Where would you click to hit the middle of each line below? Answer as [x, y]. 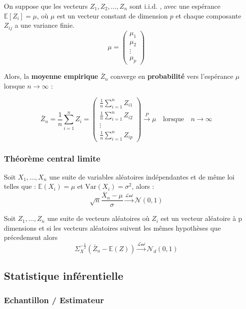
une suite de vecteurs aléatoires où [98, 218]
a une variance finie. [44, 25]
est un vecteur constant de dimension [112, 15]
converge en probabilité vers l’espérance [172, 76]
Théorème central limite [52, 158]
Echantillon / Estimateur [54, 300]
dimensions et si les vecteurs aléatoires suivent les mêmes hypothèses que [113, 227]
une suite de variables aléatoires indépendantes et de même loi [142, 176]
